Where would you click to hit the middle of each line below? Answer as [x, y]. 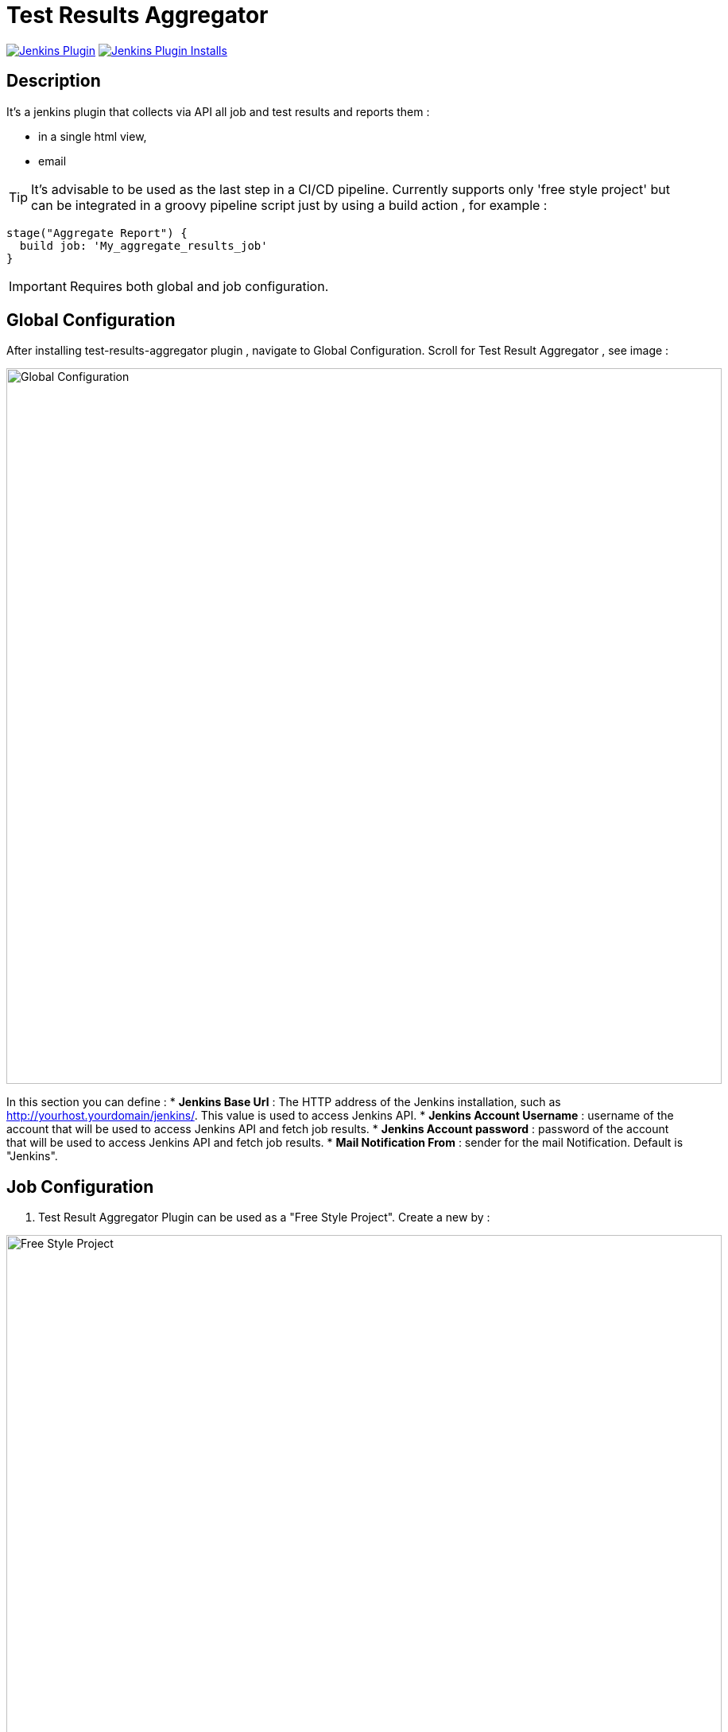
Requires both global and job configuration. [199, 286]
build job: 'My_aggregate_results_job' [143, 245]
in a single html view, [93, 136]
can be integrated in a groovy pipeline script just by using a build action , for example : [289, 205]
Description [54, 81]
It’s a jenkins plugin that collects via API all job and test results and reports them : [218, 111]
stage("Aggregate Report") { [97, 233]
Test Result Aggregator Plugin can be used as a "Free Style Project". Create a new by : [264, 1217]
